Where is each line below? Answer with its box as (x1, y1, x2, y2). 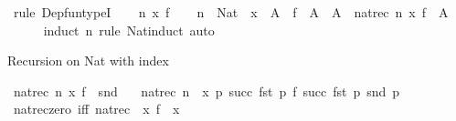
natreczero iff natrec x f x (13, 99, 180, 118)
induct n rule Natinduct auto (43, 20, 215, 39)
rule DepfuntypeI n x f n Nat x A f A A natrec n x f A (13, 3, 449, 21)
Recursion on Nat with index (7, 51, 169, 70)
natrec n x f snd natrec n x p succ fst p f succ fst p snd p (13, 81, 400, 100)
